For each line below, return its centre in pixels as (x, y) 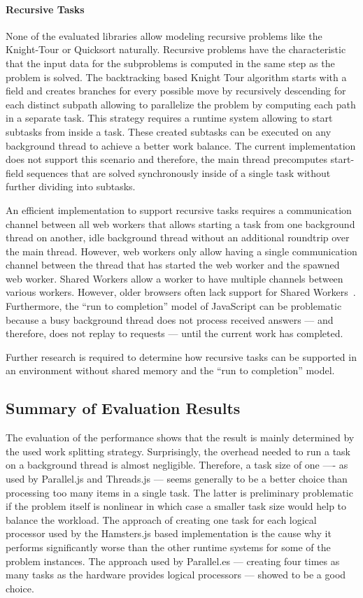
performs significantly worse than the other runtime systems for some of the (168, 547)
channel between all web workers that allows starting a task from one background (180, 223)
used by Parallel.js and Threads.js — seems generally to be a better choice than (177, 479)
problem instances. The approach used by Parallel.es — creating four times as (173, 561)
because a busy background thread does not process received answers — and (170, 319)
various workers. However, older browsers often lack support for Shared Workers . (181, 292)
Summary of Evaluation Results (123, 408)
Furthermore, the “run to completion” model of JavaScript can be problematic (174, 306)
